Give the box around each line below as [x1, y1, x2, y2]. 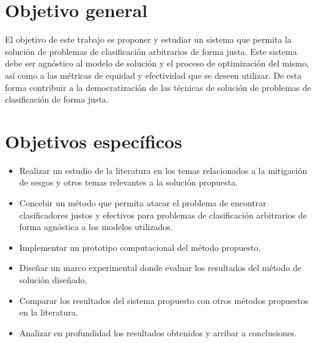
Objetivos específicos [5, 128, 182, 153]
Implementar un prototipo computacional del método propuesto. [19, 240, 261, 253]
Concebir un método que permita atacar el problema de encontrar [19, 197, 266, 209]
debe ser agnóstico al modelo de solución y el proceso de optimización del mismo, [5, 57, 309, 70]
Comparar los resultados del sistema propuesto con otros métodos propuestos [19, 294, 309, 306]
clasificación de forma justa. [5, 93, 109, 106]
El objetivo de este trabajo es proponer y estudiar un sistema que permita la [5, 33, 292, 46]
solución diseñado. [19, 273, 87, 286]
